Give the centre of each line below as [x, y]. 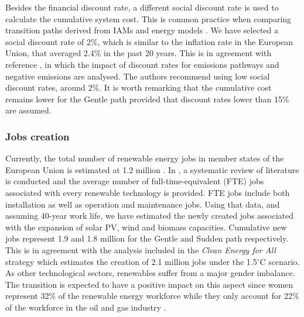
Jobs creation [37, 136]
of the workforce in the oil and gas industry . [86, 307]
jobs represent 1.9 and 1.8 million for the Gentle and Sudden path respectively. [147, 238]
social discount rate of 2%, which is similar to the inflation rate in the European [149, 41]
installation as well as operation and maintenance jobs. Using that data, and [143, 204]
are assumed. [28, 110]
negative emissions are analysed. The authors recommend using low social [138, 76]
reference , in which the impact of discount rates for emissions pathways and [142, 64]
